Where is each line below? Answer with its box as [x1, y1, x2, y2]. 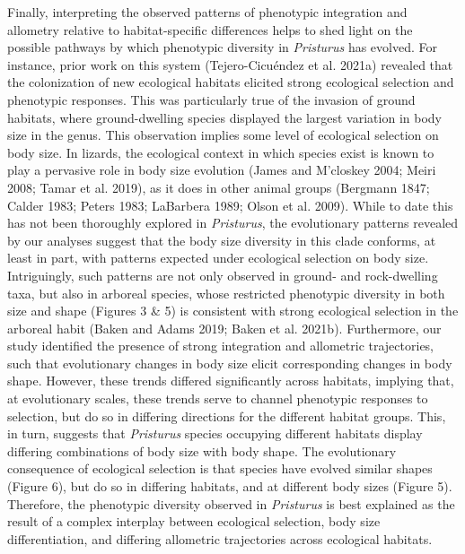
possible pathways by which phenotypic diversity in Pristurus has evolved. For [7, 38, 437, 56]
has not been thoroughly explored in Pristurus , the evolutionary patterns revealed [7, 213, 459, 232]
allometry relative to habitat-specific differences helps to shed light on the [7, 20, 413, 39]
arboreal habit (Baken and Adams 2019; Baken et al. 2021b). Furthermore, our [7, 318, 442, 337]
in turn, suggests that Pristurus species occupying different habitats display [7, 424, 423, 443]
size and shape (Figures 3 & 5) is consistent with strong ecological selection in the [7, 301, 459, 320]
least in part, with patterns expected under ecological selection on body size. [7, 248, 429, 267]
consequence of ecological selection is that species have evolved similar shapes [7, 459, 433, 478]
